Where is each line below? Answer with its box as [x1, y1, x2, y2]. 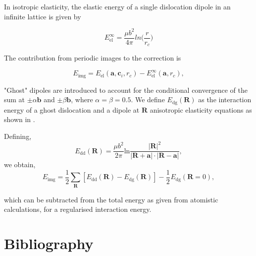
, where [71, 94, 93, 105]
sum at [4, 94, 25, 105]
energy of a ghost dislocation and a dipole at [4, 104, 140, 115]
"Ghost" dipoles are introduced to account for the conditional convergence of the [4, 84, 248, 95]
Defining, [4, 130, 32, 141]
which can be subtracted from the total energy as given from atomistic [4, 194, 218, 204]
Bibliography [4, 233, 94, 253]
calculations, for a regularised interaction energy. [4, 204, 152, 214]
